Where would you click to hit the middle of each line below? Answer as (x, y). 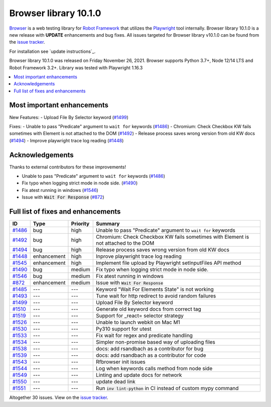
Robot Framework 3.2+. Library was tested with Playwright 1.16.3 (76, 67)
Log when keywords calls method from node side (154, 368)
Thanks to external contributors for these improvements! (68, 167)
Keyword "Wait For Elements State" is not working (155, 289)
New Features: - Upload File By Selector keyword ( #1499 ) (69, 117)
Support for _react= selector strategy (140, 316)
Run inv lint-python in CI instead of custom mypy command (167, 388)
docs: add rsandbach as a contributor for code (151, 355)
